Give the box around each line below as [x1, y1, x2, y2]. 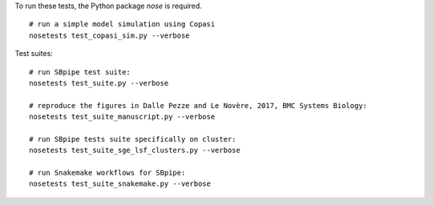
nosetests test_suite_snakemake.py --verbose [29, 179, 212, 188]
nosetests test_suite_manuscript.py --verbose [29, 112, 216, 122]
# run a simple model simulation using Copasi [29, 20, 216, 29]
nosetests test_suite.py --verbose [29, 78, 169, 87]
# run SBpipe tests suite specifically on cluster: [29, 135, 237, 143]
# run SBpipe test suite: [29, 67, 132, 76]
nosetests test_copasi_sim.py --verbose [29, 30, 190, 40]
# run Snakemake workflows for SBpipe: [29, 168, 186, 178]
